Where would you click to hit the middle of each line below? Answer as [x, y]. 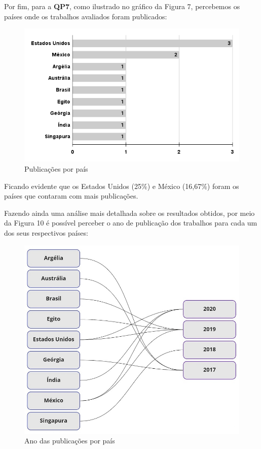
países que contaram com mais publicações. [71, 196]
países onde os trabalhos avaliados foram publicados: [86, 16]
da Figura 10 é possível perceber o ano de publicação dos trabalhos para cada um [131, 223]
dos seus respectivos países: [46, 232]
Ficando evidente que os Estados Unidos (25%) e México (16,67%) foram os [122, 186]
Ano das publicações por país [70, 441]
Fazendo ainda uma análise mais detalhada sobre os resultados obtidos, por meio [129, 213]
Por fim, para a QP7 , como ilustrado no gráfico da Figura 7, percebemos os [122, 6]
